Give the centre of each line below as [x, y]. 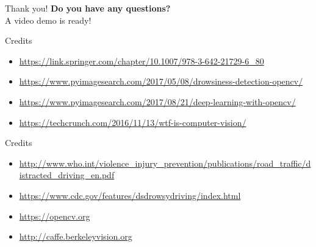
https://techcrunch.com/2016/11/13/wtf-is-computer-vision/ [133, 122]
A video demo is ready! [48, 20]
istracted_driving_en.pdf [67, 175]
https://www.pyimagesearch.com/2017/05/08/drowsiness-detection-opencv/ [161, 81]
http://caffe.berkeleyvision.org [76, 236]
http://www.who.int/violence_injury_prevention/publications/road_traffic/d [165, 163]
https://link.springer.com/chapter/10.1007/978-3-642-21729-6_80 [142, 61]
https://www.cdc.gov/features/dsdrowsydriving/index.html [130, 195]
